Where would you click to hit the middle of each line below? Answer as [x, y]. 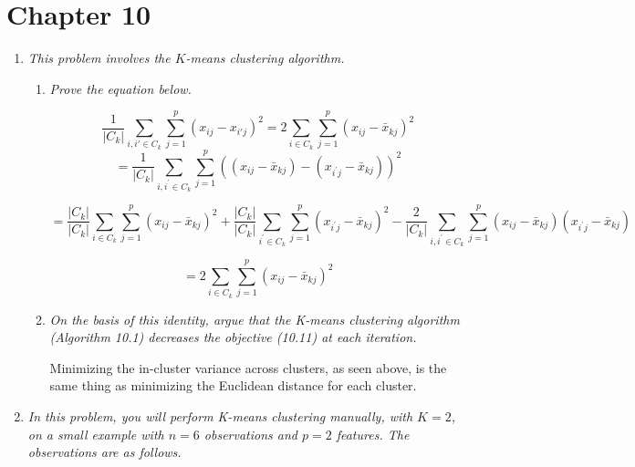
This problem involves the [99, 58]
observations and [250, 434]
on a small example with [96, 434]
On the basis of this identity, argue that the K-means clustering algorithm [255, 319]
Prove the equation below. [120, 88]
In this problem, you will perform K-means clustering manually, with [220, 415]
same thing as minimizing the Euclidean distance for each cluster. [233, 385]
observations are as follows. [104, 452]
